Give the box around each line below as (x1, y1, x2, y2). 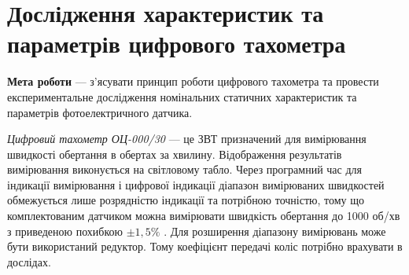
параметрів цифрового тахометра (7, 27, 346, 60)
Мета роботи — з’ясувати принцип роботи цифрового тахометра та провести (7, 73, 379, 90)
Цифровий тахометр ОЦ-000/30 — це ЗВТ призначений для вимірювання (7, 130, 367, 147)
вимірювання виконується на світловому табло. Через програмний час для (7, 161, 362, 178)
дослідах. (7, 253, 51, 269)
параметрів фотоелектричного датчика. (7, 104, 193, 120)
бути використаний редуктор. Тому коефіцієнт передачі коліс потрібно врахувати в (7, 238, 403, 255)
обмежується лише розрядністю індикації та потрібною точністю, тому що (7, 192, 365, 208)
